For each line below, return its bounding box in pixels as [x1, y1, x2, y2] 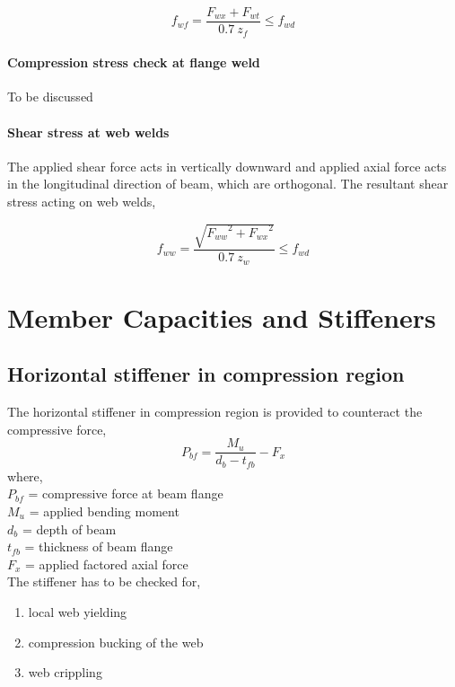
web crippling [28, 663, 102, 682]
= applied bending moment [29, 501, 179, 520]
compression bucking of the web [28, 632, 204, 651]
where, [7, 466, 43, 485]
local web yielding [28, 602, 127, 621]
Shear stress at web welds [7, 122, 170, 141]
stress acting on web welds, [7, 191, 156, 210]
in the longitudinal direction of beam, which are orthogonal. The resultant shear [7, 174, 449, 193]
